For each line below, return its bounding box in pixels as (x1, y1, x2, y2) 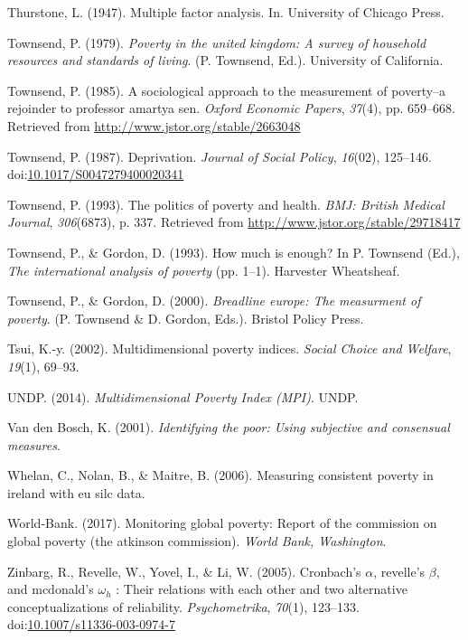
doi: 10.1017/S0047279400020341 (7, 165, 184, 184)
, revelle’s (373, 561, 426, 580)
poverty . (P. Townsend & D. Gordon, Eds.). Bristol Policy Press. (7, 308, 364, 327)
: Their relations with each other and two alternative (116, 579, 407, 598)
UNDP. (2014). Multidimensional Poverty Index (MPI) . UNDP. (7, 387, 359, 406)
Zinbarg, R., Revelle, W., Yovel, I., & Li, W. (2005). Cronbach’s (7, 561, 361, 580)
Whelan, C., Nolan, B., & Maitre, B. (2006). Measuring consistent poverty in (7, 466, 434, 485)
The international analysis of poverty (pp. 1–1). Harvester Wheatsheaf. (7, 260, 400, 279)
